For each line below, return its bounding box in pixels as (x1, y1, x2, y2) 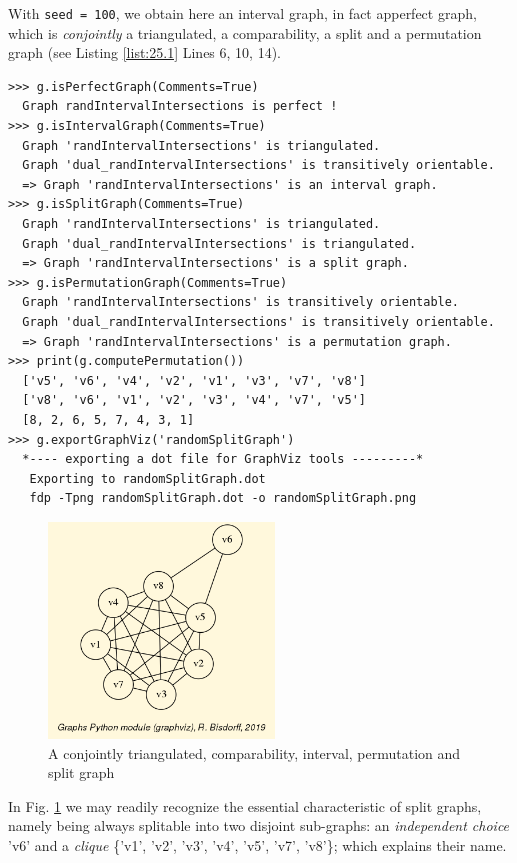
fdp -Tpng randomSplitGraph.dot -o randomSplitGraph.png (29, 491, 417, 506)
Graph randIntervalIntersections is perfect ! (22, 99, 338, 114)
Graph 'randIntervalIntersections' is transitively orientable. (22, 295, 460, 310)
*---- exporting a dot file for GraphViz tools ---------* (22, 452, 424, 467)
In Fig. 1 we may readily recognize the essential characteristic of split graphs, (8, 795, 482, 816)
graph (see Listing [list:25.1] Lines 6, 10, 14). (8, 42, 281, 63)
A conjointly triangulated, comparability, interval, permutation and (48, 742, 461, 763)
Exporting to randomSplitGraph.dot (29, 471, 266, 486)
